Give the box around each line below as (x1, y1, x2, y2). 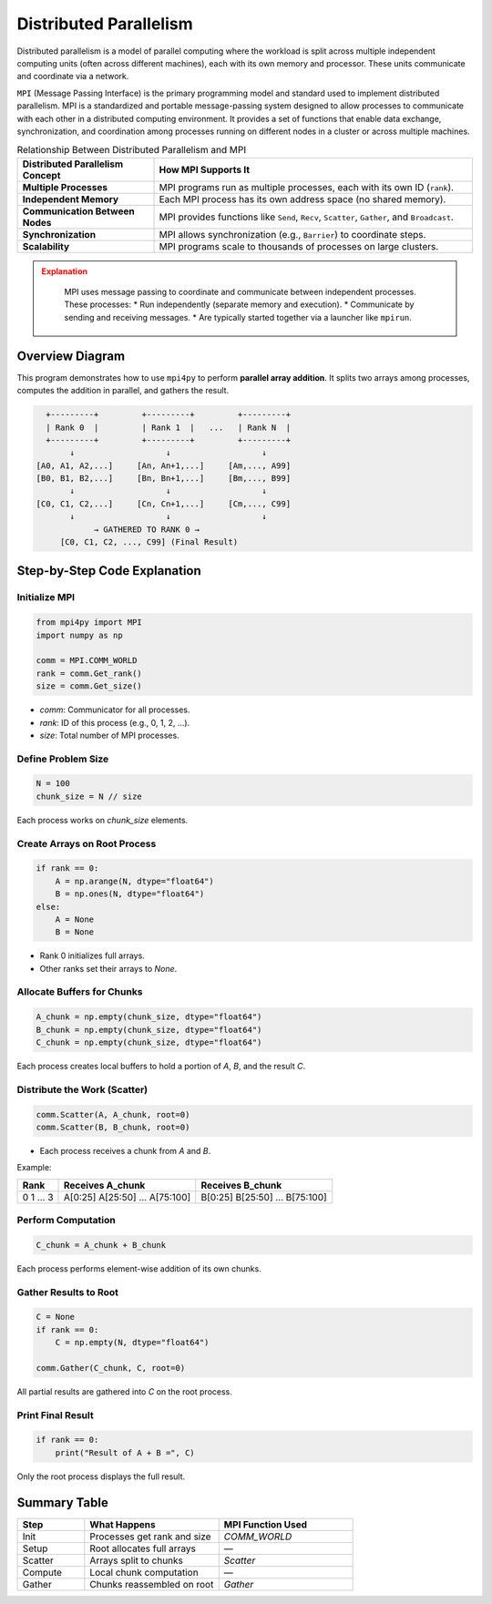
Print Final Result (16, 1408, 95, 1421)
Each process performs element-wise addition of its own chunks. (16, 1262, 261, 1274)
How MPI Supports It (159, 163, 251, 176)
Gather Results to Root (16, 1285, 118, 1298)
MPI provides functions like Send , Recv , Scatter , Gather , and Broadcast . (159, 210, 455, 223)
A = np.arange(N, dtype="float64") (55, 875, 214, 886)
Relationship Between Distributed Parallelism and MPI (16, 144, 246, 157)
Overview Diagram (16, 348, 126, 363)
